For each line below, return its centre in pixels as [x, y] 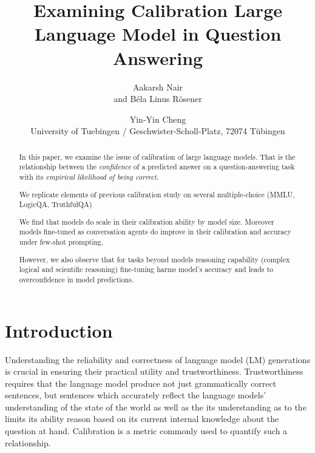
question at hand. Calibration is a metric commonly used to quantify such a [146, 431]
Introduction [59, 330]
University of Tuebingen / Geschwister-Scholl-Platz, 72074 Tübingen [158, 131]
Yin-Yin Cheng [158, 119]
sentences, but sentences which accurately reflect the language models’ [136, 395]
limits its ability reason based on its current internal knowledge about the [142, 419]
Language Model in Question [158, 34]
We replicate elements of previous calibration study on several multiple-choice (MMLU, [157, 194]
